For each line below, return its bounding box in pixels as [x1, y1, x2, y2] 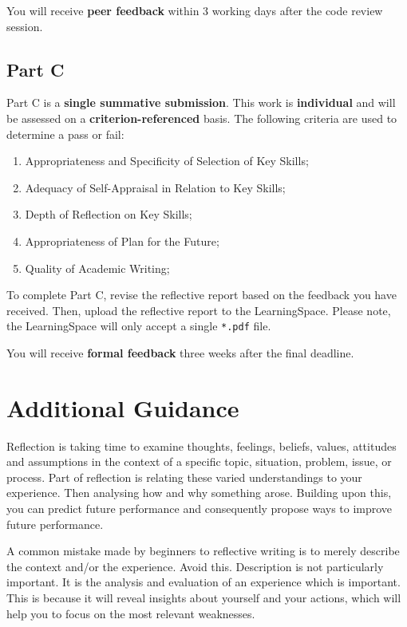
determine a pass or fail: [6, 125, 124, 142]
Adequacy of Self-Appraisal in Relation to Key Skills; [25, 179, 286, 195]
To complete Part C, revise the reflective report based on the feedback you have [6, 286, 397, 303]
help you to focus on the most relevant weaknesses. [6, 605, 255, 621]
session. [6, 18, 43, 34]
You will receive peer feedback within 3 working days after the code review [6, 2, 383, 18]
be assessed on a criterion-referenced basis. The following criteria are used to [6, 109, 397, 126]
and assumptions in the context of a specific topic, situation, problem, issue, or [6, 453, 392, 470]
